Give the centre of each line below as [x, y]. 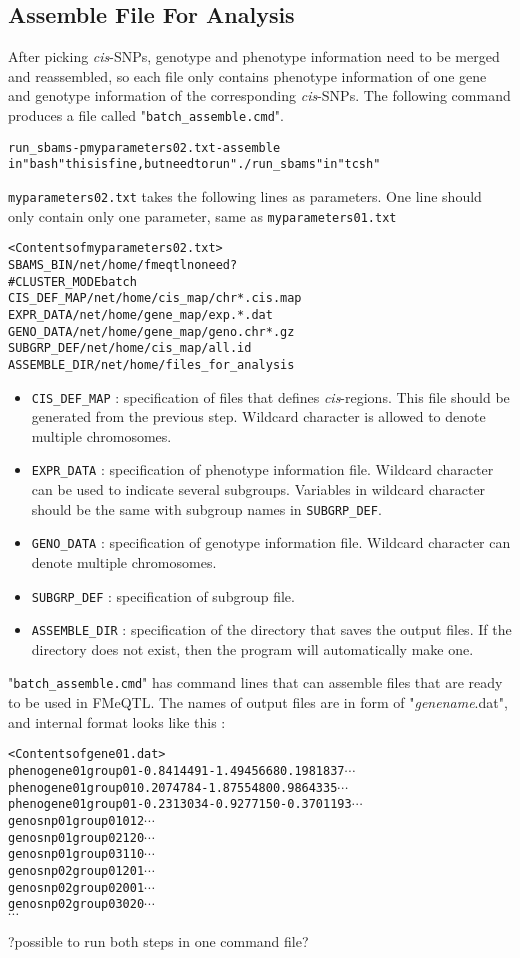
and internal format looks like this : [117, 721]
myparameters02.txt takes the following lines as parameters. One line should [245, 195]
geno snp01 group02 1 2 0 [76, 837]
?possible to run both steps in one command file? [158, 940]
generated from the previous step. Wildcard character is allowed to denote [258, 416]
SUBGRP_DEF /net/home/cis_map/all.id [130, 348]
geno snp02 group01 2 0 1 [76, 870]
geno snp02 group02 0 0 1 [76, 887]
